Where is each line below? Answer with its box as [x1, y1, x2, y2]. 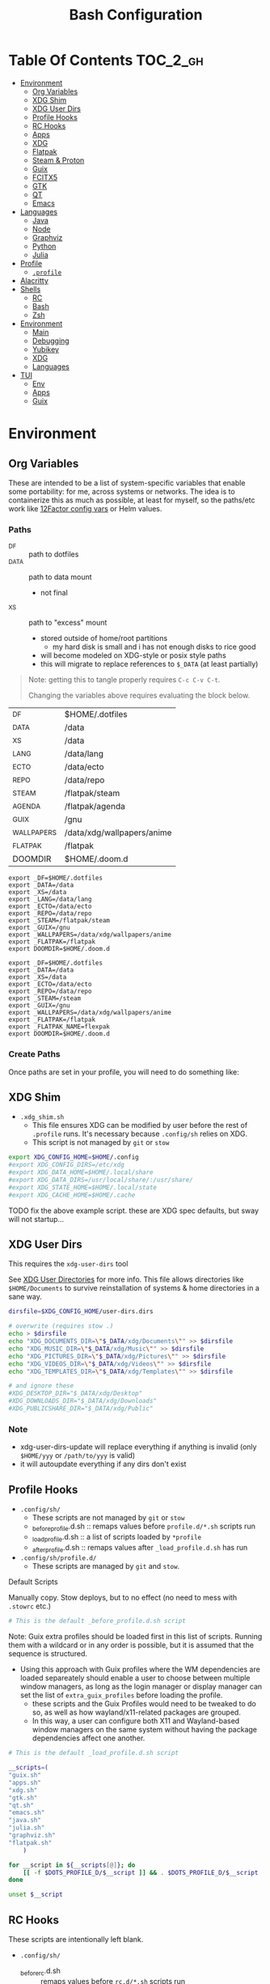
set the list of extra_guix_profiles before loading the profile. [19, 1690, 223, 1700]
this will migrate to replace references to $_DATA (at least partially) [40, 659, 259, 669]
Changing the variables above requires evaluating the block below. [27, 690, 251, 701]
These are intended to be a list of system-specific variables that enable [8, 477, 246, 487]
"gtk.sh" [8, 1794, 38, 1802]
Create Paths [8, 1049, 61, 1060]
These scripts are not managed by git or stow [32, 1513, 185, 1523]
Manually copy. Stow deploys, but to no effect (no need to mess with [8, 1592, 237, 1603]
